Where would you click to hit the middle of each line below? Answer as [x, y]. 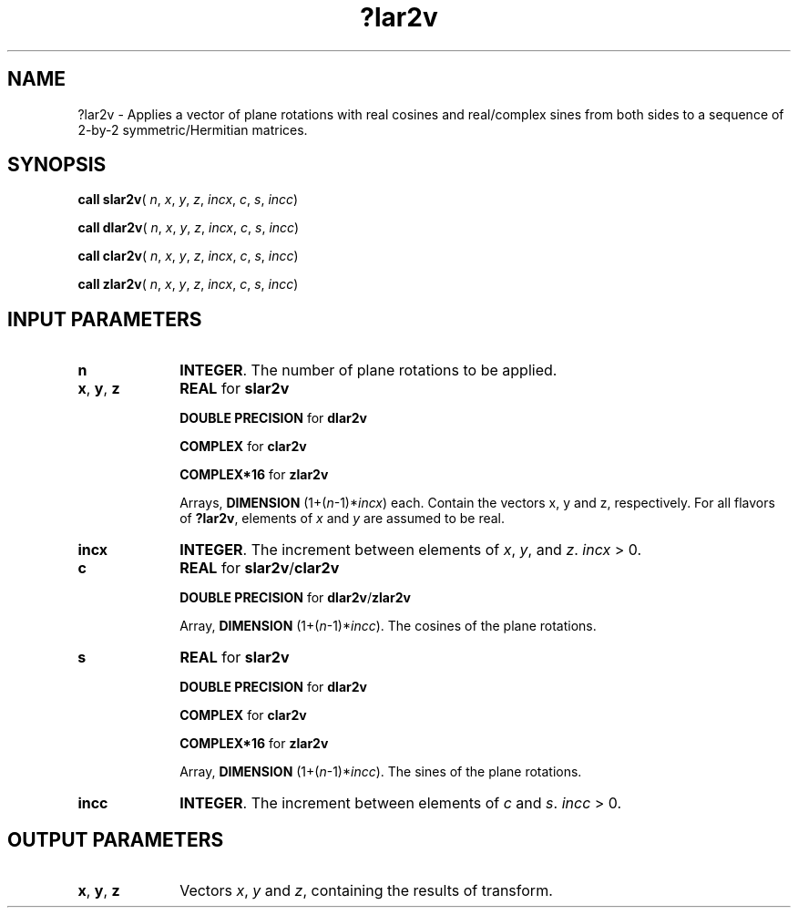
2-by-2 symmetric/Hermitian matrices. [193, 129]
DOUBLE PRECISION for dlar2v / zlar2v [295, 598]
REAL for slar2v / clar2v [260, 568]
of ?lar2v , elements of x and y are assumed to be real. [343, 519]
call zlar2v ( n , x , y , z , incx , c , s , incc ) [188, 284]
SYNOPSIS [57, 165]
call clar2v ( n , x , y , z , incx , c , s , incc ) [188, 256]
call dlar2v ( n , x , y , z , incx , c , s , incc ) [189, 228]
